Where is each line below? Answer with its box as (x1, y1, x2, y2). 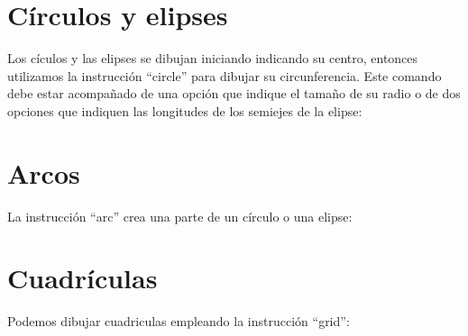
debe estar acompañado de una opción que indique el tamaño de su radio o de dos (7, 84, 461, 103)
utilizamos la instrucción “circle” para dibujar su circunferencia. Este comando (7, 66, 442, 85)
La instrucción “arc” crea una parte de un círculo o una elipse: (7, 206, 353, 225)
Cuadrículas (7, 259, 158, 296)
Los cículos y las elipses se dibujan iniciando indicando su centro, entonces (7, 49, 418, 68)
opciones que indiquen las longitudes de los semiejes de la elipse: (7, 101, 362, 120)
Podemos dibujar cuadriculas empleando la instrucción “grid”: (7, 312, 350, 331)
